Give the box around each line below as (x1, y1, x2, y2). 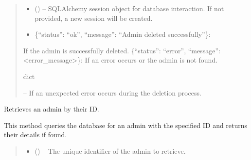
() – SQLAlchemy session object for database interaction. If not (35, 3, 224, 13)
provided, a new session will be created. (35, 13, 153, 23)
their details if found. (4, 129, 67, 140)
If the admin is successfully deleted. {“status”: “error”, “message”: (23, 45, 220, 55)
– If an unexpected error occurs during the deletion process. (23, 87, 201, 97)
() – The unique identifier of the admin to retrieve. (35, 145, 186, 156)
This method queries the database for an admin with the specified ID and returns (4, 120, 248, 130)
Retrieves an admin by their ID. (4, 104, 99, 114)
